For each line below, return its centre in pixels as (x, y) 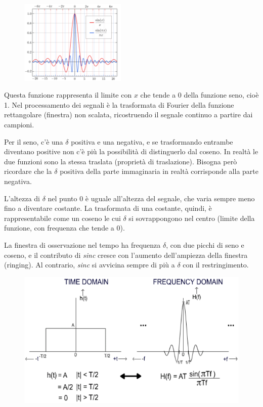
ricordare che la (28, 171)
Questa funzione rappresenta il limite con (68, 95)
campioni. (19, 125)
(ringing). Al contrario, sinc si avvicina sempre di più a (90, 265)
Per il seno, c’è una (34, 141)
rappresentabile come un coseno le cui (62, 218)
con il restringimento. (216, 265)
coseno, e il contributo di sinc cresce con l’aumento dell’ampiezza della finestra (126, 255)
